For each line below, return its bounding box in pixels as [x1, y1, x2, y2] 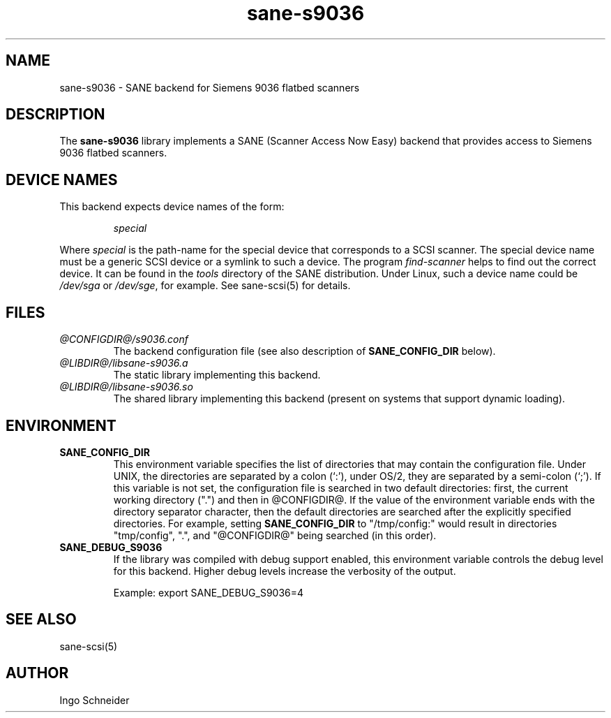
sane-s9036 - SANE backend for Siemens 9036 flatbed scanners [59, 81, 360, 94]
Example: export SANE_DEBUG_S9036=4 [113, 586, 304, 599]
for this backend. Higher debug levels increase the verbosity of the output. [113, 564, 456, 577]
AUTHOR [6, 664, 69, 682]
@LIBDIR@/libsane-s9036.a [59, 357, 188, 369]
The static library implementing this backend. [113, 369, 321, 381]
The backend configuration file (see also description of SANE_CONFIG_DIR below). [113, 345, 496, 358]
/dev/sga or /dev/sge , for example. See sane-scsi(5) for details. [59, 279, 351, 292]
